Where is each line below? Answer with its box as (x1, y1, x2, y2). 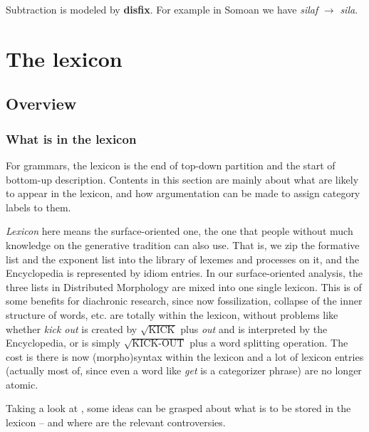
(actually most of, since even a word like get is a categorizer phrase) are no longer (6, 363, 362, 378)
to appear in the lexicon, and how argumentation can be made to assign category (6, 186, 360, 201)
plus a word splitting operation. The (189, 335, 348, 350)
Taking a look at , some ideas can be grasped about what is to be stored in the (6, 401, 351, 416)
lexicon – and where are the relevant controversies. (6, 415, 226, 430)
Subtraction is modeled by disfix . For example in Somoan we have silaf (6, 2, 318, 16)
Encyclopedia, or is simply (6, 335, 121, 350)
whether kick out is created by (6, 321, 137, 336)
